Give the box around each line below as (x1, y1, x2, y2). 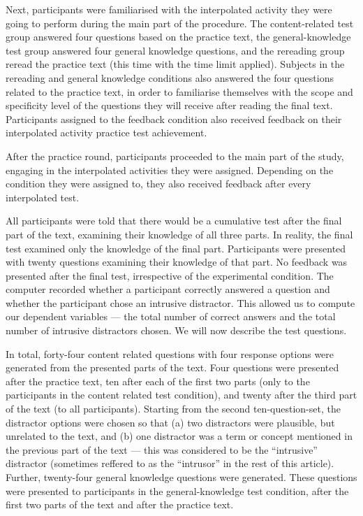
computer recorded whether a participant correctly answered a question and (6, 282, 330, 296)
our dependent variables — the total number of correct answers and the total (6, 309, 336, 324)
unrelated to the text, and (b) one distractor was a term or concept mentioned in (6, 429, 353, 443)
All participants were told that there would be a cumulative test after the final (6, 213, 342, 228)
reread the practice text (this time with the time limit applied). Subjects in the (6, 57, 345, 71)
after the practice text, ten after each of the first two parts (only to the (6, 373, 310, 388)
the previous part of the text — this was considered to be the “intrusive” (6, 442, 318, 457)
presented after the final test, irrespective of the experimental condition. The (6, 268, 334, 282)
